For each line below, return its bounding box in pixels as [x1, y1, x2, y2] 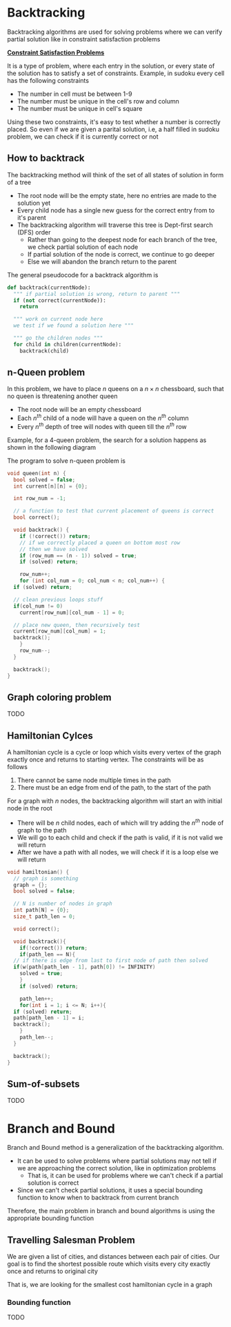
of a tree [7, 178, 32, 186]
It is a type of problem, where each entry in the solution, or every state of [7, 61, 215, 70]
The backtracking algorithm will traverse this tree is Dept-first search [17, 221, 214, 229]
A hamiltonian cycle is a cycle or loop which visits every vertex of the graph [7, 748, 222, 757]
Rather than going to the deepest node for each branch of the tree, [27, 235, 217, 243]
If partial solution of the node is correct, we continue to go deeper [27, 250, 215, 258]
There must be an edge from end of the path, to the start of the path [17, 784, 212, 792]
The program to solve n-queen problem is [7, 457, 126, 465]
